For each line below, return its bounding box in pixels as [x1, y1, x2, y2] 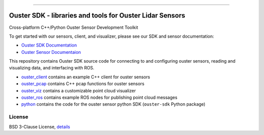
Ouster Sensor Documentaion [21, 49, 81, 55]
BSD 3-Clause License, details [9, 124, 70, 130]
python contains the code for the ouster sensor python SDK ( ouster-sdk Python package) [21, 101, 205, 107]
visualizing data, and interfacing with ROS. [9, 65, 95, 71]
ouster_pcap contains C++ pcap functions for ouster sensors [21, 81, 145, 87]
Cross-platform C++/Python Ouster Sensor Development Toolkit [9, 24, 138, 30]
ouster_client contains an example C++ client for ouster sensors [21, 74, 150, 80]
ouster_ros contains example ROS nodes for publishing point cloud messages [21, 94, 178, 100]
